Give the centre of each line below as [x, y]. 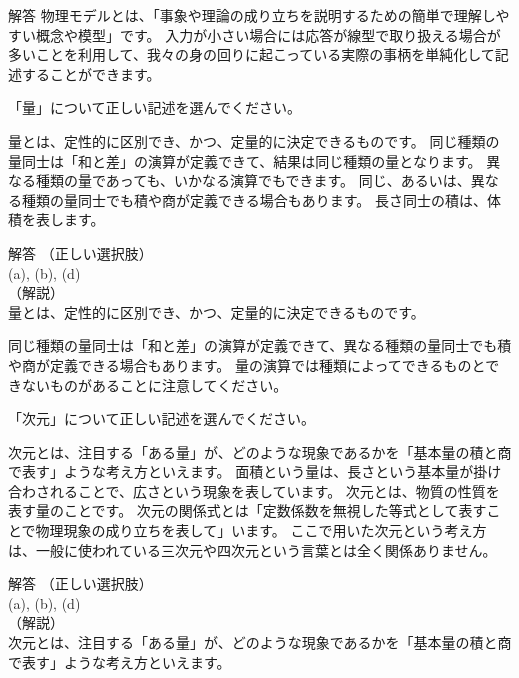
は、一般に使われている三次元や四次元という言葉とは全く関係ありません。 [252, 549]
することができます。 [91, 73]
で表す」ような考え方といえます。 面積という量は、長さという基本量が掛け [255, 471]
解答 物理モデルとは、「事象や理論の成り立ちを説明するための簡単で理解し [252, 15]
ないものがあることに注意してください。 [154, 384]
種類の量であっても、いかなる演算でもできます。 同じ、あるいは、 [253, 180]
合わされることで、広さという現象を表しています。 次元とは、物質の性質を [254, 490]
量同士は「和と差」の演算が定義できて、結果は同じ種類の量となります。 [245, 160]
